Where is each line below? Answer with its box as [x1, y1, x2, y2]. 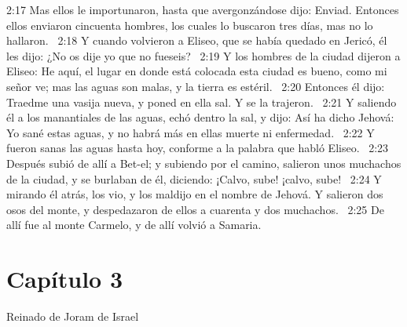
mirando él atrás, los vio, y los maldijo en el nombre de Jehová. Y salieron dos [6, 186, 383, 202]
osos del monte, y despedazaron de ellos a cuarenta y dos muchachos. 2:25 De [6, 201, 384, 217]
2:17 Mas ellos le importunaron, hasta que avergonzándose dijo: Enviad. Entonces [6, 2, 399, 17]
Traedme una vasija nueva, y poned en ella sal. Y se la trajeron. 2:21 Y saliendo [6, 93, 397, 110]
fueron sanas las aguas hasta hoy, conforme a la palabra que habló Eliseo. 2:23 [6, 140, 389, 156]
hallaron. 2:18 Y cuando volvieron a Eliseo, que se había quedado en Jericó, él [6, 32, 387, 49]
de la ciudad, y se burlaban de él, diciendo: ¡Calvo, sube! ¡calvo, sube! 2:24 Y [6, 170, 382, 187]
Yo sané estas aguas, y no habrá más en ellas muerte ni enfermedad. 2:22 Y [6, 124, 375, 140]
